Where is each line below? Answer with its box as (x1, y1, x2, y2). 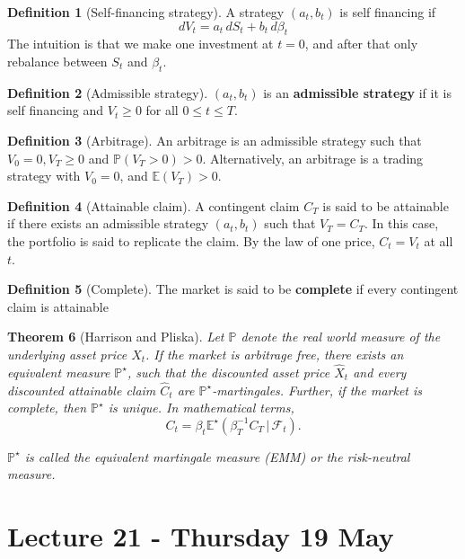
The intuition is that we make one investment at (7, 34, 274, 53)
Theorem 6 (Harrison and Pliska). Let (7, 327, 224, 346)
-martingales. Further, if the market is (212, 380, 423, 399)
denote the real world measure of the (241, 327, 441, 346)
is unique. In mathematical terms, (108, 398, 294, 417)
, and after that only (304, 34, 418, 53)
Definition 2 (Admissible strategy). (7, 83, 208, 102)
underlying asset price (7, 344, 127, 363)
